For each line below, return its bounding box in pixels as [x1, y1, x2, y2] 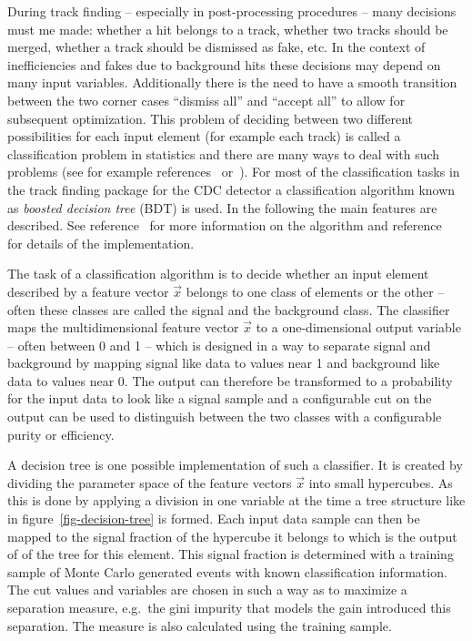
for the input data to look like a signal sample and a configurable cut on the [7, 389, 432, 408]
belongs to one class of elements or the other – [186, 281, 445, 300]
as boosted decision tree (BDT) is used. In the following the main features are [7, 198, 437, 217]
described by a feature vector [7, 281, 169, 300]
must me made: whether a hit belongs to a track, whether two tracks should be [7, 19, 448, 38]
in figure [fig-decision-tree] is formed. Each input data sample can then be [7, 509, 420, 528]
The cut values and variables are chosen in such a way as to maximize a [7, 580, 407, 599]
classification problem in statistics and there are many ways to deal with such [7, 144, 440, 163]
